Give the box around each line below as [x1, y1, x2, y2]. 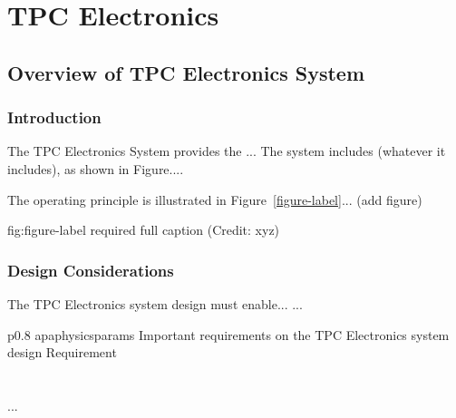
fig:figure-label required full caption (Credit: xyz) [7, 220, 280, 239]
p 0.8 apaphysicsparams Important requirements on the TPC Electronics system [7, 325, 450, 344]
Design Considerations [7, 258, 174, 281]
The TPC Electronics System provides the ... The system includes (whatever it [7, 141, 446, 160]
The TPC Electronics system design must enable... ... [7, 294, 303, 313]
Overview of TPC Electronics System [7, 58, 365, 86]
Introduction [7, 106, 102, 129]
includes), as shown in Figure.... [7, 159, 184, 178]
